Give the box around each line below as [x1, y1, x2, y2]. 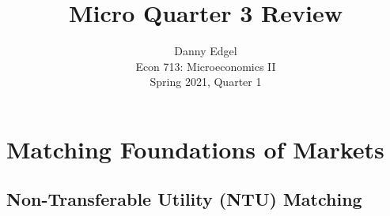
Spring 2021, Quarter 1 [150, 73, 262, 90]
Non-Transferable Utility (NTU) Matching [6, 187, 362, 211]
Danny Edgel [174, 43, 237, 59]
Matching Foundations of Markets [6, 132, 384, 165]
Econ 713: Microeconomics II [135, 58, 276, 74]
